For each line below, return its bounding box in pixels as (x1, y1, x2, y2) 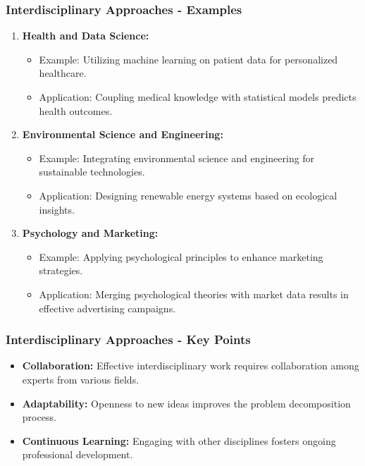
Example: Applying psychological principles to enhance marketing (39, 249, 323, 264)
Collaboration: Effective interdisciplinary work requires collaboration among (22, 358, 359, 373)
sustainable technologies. (39, 164, 145, 179)
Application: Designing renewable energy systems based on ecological (39, 188, 338, 202)
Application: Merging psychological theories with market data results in (39, 286, 349, 301)
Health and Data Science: (22, 28, 149, 43)
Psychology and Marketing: (22, 226, 159, 240)
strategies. (39, 263, 83, 278)
